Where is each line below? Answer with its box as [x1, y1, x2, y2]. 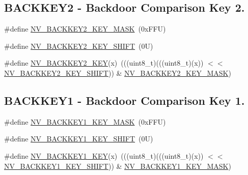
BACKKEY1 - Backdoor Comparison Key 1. [4, 92, 245, 108]
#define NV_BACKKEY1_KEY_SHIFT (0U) [4, 133, 153, 144]
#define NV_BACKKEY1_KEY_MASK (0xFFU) [4, 116, 166, 127]
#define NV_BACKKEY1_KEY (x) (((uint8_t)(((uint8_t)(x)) [4, 150, 204, 161]
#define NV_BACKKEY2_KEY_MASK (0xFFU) [4, 23, 166, 34]
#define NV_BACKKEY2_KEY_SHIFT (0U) [4, 40, 153, 51]
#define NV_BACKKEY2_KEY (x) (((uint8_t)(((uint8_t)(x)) [4, 57, 204, 68]
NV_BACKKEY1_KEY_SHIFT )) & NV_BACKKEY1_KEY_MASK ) [4, 160, 231, 171]
